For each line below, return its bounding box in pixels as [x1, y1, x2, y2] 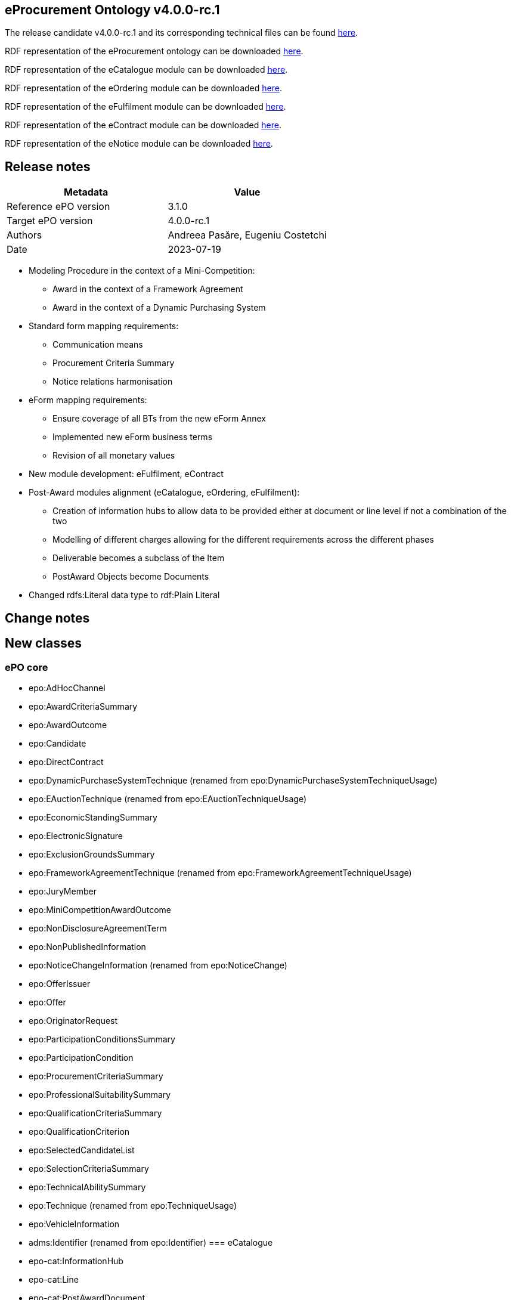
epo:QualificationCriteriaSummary [29, 1107, 162, 1118]
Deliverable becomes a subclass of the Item [52, 553, 225, 564]
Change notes [5, 610, 90, 626]
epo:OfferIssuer [29, 978, 91, 989]
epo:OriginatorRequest [29, 1015, 118, 1026]
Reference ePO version [7, 200, 110, 213]
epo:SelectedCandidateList [29, 1144, 135, 1155]
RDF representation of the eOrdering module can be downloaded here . [5, 83, 282, 94]
